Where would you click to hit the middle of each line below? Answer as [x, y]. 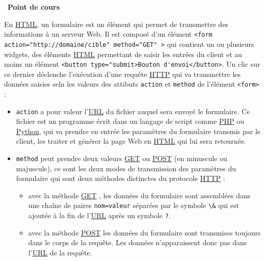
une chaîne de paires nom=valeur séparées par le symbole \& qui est [134, 205]
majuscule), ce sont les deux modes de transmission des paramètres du [126, 168]
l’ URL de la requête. [60, 252]
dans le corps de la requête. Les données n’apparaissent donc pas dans [138, 242]
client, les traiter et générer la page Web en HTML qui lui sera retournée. [131, 141]
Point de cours [34, 7]
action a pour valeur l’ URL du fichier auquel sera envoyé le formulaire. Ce [133, 111]
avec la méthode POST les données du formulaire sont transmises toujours [144, 232]
